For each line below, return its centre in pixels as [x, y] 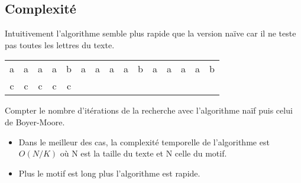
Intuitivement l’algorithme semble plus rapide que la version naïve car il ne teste [150, 33]
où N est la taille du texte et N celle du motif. [143, 153]
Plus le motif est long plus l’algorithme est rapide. [109, 173]
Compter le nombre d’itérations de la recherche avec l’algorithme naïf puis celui [149, 110]
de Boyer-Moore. [35, 122]
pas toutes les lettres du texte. [60, 44]
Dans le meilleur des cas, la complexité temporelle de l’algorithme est [144, 142]
